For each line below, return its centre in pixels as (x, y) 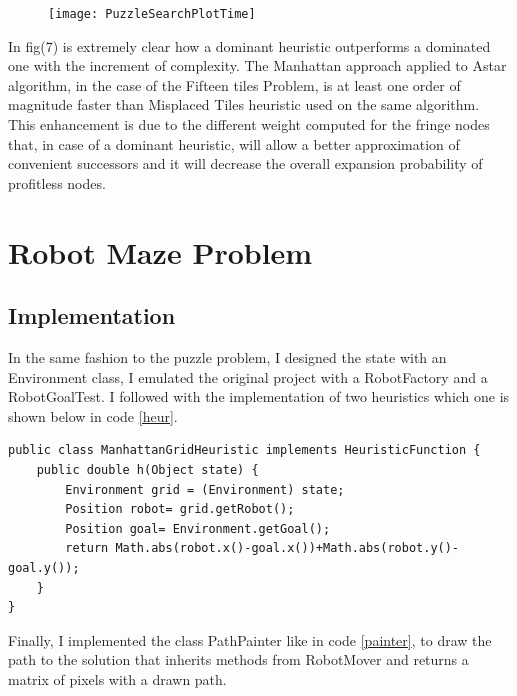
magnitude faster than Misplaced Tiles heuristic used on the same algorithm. (244, 104)
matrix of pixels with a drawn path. (117, 678)
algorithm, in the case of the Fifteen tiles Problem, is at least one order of (234, 84)
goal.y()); (44, 567)
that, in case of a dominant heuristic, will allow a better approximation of (234, 143)
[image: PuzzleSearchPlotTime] (152, 14)
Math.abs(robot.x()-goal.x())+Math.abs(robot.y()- (287, 548)
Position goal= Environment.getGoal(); (198, 528)
